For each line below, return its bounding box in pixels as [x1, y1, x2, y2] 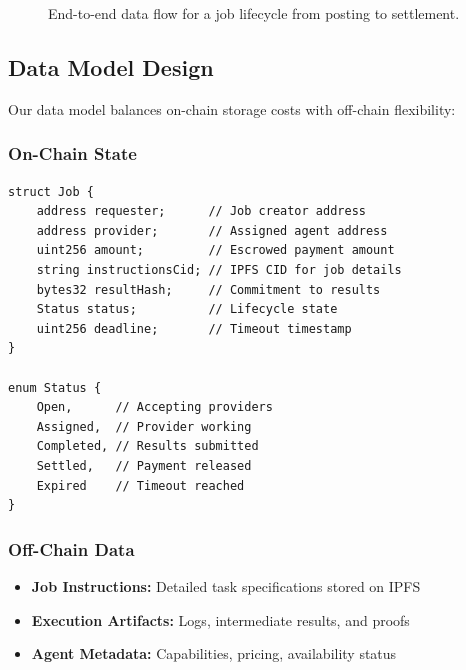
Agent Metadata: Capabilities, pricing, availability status [31, 643, 397, 664]
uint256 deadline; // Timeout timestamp [36, 321, 352, 336]
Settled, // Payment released [36, 458, 252, 473]
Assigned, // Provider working [36, 419, 252, 434]
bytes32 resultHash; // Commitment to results [36, 282, 381, 297]
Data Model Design [8, 51, 214, 82]
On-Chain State [8, 141, 137, 166]
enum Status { [8, 380, 102, 395]
